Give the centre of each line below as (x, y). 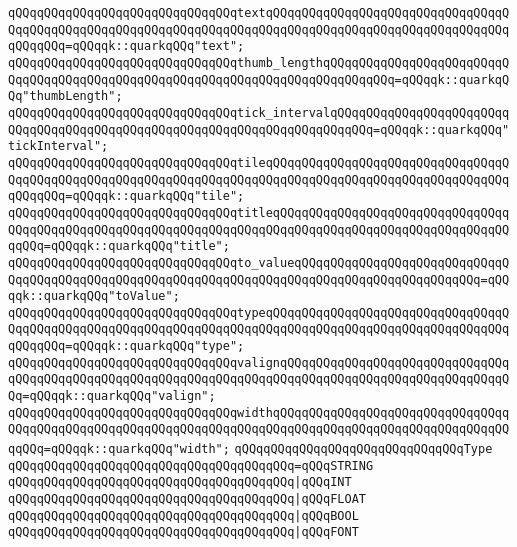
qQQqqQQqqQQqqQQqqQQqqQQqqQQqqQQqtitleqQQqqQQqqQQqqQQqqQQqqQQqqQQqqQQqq (259, 212)
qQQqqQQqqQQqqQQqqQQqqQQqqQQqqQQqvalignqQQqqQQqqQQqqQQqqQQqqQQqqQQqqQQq (259, 362)
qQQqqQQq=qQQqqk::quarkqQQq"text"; (126, 46)
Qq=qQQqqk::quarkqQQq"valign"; (112, 396)
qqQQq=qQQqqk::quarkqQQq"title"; (119, 246)
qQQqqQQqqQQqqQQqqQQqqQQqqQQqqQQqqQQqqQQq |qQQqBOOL (183, 515)
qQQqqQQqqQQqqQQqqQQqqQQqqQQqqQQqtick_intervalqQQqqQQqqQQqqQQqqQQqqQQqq (259, 112)
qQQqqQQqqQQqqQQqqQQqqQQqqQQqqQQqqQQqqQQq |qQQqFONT (183, 532)
